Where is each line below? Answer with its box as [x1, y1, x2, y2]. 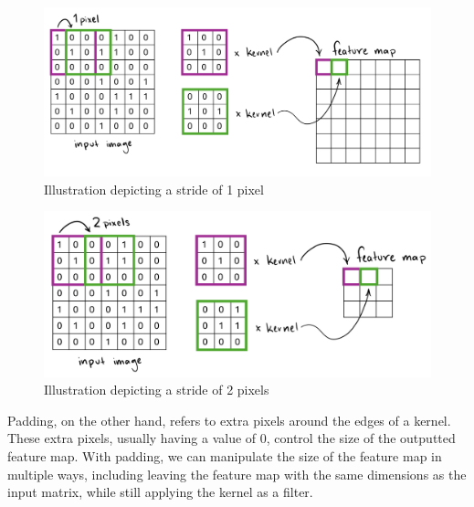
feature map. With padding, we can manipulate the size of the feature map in [7, 447, 442, 465]
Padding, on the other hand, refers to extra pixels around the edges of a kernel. [7, 410, 451, 429]
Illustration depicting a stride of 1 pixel [44, 179, 264, 198]
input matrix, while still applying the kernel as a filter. [7, 482, 313, 502]
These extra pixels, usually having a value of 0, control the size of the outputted [7, 428, 456, 448]
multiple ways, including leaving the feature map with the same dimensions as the [7, 464, 467, 483]
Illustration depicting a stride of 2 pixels [44, 380, 269, 399]
